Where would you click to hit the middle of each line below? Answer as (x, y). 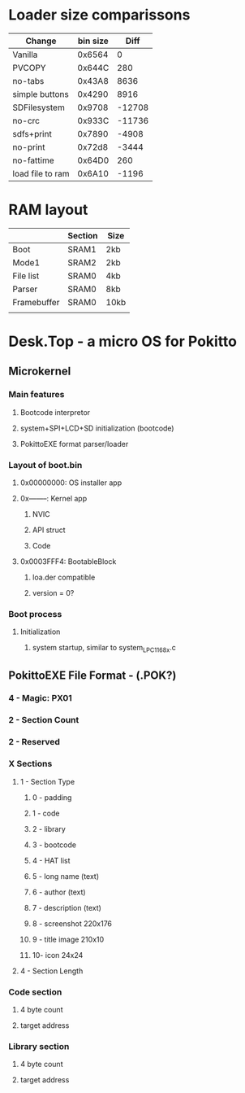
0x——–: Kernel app (54, 499)
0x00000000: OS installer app (71, 483)
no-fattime (33, 160)
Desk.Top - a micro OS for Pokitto (123, 341)
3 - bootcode (54, 845)
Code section (35, 992)
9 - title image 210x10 (68, 939)
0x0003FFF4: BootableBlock (68, 562)
